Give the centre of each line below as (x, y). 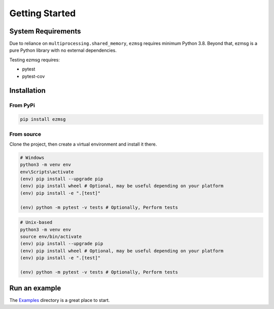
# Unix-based (36, 222)
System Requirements (45, 31)
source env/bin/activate (51, 237)
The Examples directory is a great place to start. (60, 300)
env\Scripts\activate (47, 172)
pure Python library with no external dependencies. (63, 50)
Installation (27, 91)
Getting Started (43, 13)
